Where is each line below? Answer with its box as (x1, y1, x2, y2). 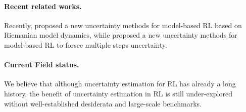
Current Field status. (4, 59, 79, 70)
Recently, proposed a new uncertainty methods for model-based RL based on (4, 20, 242, 30)
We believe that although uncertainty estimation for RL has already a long (4, 78, 236, 89)
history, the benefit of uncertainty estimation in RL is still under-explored (4, 88, 233, 98)
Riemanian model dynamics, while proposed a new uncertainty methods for (4, 30, 237, 40)
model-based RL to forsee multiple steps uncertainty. (4, 39, 168, 50)
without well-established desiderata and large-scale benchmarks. (4, 98, 202, 108)
